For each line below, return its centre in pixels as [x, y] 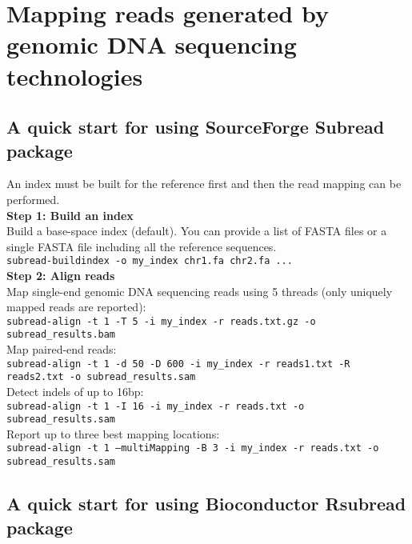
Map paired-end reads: [62, 349]
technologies [75, 76]
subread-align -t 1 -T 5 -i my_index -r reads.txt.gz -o [161, 321]
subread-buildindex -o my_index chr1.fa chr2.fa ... [150, 261]
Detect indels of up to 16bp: [75, 391]
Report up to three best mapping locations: [113, 433]
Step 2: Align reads [61, 275]
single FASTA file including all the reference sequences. [142, 246]
